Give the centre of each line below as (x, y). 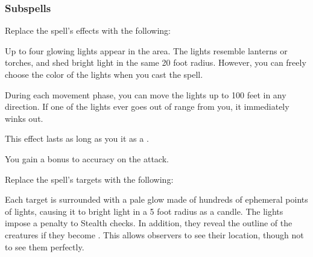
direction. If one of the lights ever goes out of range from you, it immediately (147, 106)
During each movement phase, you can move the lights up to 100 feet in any (146, 94)
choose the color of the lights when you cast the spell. (104, 74)
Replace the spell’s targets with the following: (89, 179)
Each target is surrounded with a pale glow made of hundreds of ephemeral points (156, 199)
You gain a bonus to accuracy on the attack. (87, 158)
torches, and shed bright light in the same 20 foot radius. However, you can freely (156, 62)
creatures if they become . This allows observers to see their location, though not (154, 234)
